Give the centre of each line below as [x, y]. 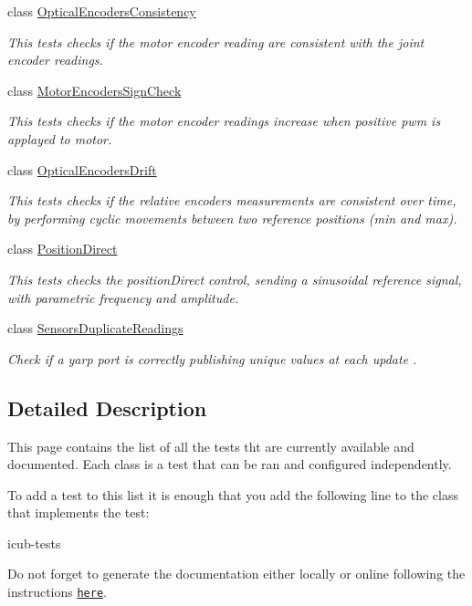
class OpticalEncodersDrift [82, 169]
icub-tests [34, 543]
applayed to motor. [60, 138]
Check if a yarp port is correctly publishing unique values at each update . [212, 358]
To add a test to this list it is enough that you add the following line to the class [233, 494]
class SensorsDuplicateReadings [95, 328]
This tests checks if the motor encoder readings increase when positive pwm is [224, 121]
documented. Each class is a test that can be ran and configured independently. [230, 464]
